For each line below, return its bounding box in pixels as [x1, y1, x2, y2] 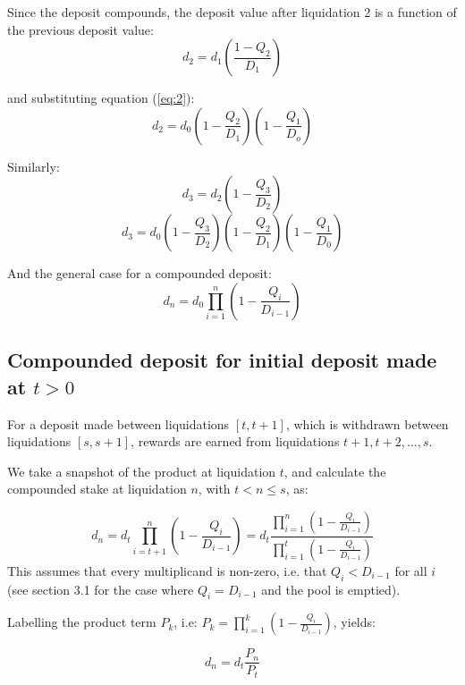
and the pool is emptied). [261, 579, 401, 598]
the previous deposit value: [7, 20, 154, 38]
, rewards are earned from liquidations [131, 432, 340, 451]
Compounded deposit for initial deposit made [7, 346, 437, 374]
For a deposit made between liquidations [7, 414, 230, 433]
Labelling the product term [7, 613, 156, 631]
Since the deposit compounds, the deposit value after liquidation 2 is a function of [7, 3, 457, 21]
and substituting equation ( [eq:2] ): [7, 89, 195, 107]
